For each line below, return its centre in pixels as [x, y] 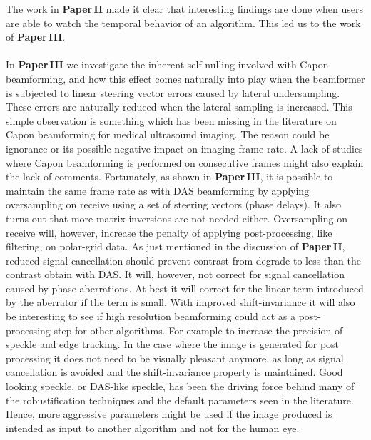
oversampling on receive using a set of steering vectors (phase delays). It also [174, 204]
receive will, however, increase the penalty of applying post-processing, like [169, 232]
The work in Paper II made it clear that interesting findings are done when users [184, 9]
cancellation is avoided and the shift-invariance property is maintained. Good [174, 372]
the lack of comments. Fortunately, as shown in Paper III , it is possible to [169, 176]
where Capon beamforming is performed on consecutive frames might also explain [185, 162]
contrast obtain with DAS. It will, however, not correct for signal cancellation [175, 274]
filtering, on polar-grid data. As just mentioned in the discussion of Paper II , [176, 246]
